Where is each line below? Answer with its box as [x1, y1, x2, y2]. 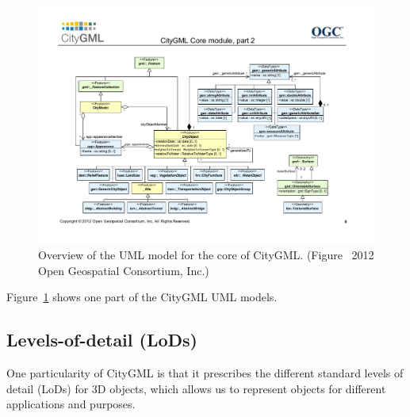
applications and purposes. [6, 396, 136, 412]
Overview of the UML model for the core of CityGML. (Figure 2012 [38, 246, 374, 262]
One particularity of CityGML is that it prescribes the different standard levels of [6, 364, 404, 381]
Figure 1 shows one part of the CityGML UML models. [6, 289, 278, 305]
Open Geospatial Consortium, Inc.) [38, 262, 209, 278]
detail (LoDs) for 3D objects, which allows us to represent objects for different [6, 380, 386, 396]
